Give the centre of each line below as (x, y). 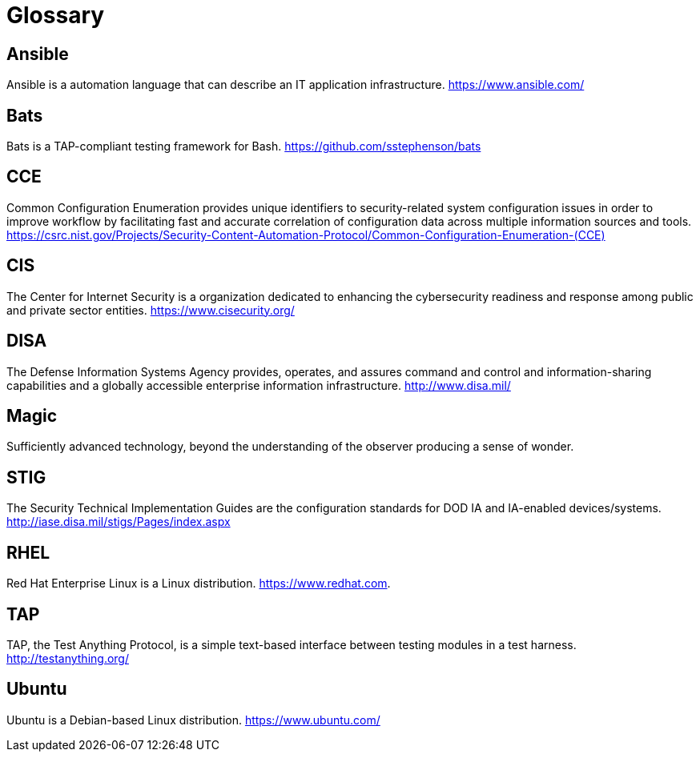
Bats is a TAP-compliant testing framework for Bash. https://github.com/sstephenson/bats (244, 146)
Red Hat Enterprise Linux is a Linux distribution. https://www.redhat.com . (199, 584)
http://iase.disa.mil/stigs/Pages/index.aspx (119, 522)
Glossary (56, 15)
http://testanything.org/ (68, 658)
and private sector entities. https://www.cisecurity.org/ (151, 310)
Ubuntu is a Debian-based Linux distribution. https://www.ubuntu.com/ (193, 720)
